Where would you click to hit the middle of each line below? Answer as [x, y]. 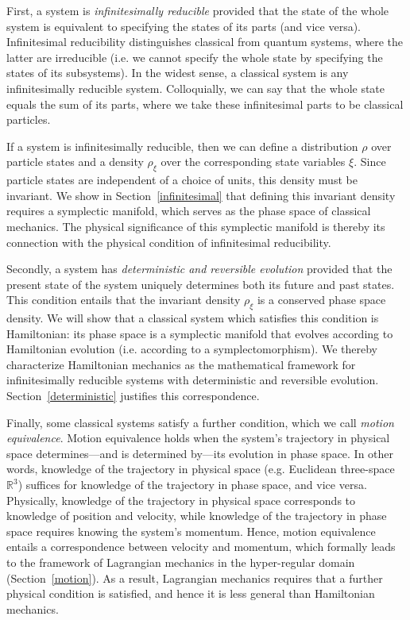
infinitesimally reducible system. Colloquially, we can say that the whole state [196, 88]
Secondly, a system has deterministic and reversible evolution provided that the [199, 269]
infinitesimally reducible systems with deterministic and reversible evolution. [193, 380]
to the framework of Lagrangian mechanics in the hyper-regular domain [181, 562]
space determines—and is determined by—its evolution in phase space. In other [200, 453]
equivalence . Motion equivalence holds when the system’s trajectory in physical [198, 438]
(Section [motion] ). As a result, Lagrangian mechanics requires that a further [195, 578]
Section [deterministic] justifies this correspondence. [133, 396]
